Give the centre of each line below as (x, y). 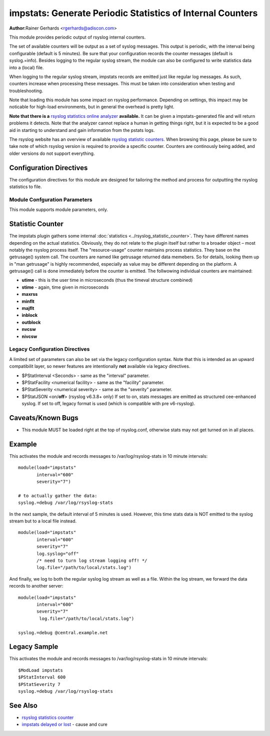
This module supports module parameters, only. (59, 210)
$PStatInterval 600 (42, 677)
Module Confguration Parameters (51, 200)
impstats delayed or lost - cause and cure (64, 724)
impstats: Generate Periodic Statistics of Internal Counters (133, 13)
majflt (28, 308)
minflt (28, 301)
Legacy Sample (34, 647)
